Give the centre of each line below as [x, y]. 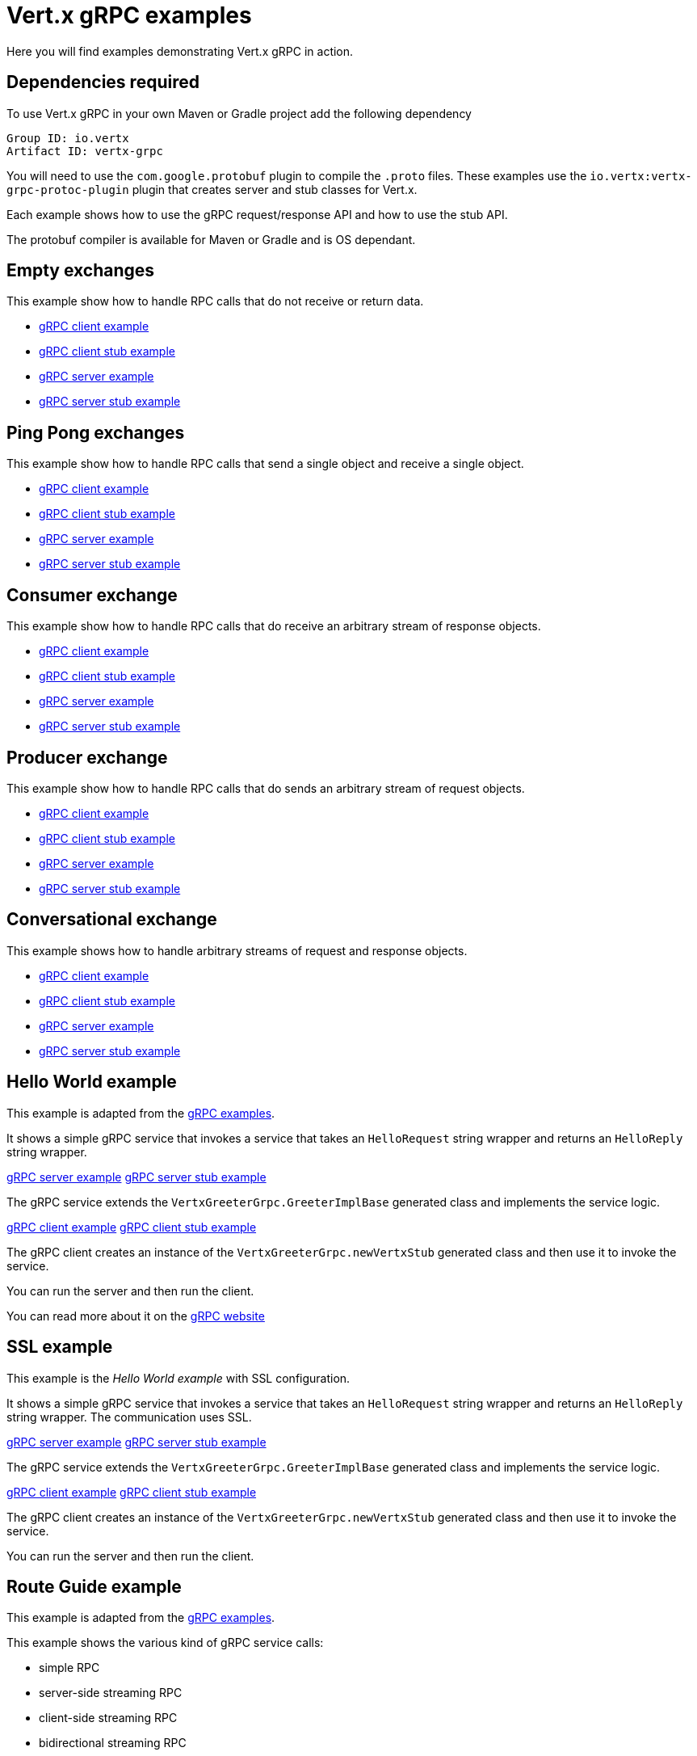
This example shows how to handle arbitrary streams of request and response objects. [237, 950]
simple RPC [69, 1668]
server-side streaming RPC [111, 1693]
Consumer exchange [92, 595]
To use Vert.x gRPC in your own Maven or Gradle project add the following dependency [239, 113]
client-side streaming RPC [108, 1718]
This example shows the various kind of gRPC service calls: [165, 1643]
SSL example [60, 1347]
